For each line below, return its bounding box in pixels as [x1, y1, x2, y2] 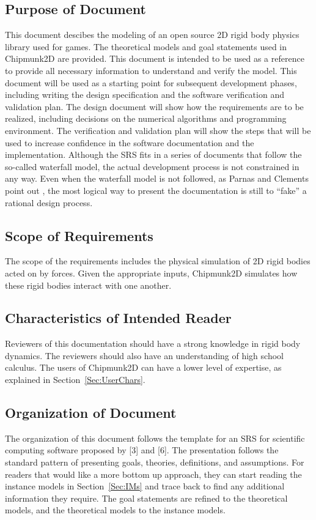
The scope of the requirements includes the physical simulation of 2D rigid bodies [5, 254, 310, 267]
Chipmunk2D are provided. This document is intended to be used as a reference [5, 52, 304, 65]
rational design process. [5, 196, 93, 209]
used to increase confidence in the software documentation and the [5, 136, 254, 149]
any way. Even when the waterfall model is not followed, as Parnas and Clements [5, 172, 309, 185]
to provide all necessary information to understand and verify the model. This [5, 64, 297, 76]
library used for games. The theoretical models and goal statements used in [5, 40, 287, 53]
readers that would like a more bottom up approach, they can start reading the [5, 467, 302, 480]
